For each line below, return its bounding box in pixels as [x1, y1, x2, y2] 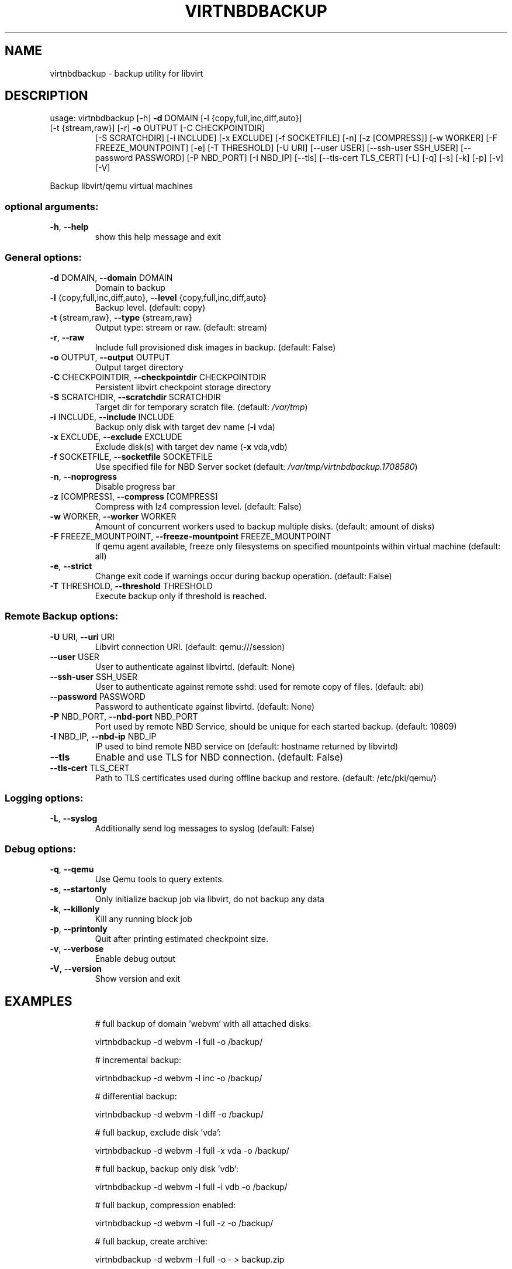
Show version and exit [95, 974, 181, 984]
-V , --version [50, 964, 102, 974]
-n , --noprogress [50, 471, 117, 482]
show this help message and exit [95, 232, 221, 242]
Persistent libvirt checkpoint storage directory [95, 381, 271, 392]
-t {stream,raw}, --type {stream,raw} [50, 312, 193, 322]
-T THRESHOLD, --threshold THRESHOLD [50, 580, 213, 591]
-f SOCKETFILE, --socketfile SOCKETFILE [50, 451, 213, 462]
